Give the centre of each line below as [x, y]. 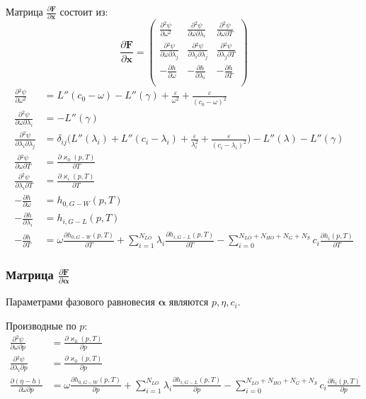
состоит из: [84, 11]
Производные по [41, 325]
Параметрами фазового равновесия [80, 302]
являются [189, 302]
